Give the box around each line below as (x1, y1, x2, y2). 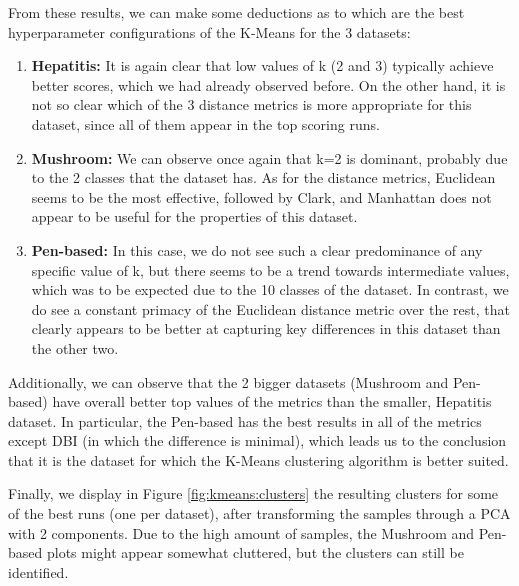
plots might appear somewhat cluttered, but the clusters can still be (46, 542, 464, 563)
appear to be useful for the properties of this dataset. (31, 206, 358, 227)
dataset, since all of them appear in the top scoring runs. (31, 113, 380, 134)
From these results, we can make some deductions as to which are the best (8, 2, 465, 22)
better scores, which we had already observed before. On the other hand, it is (31, 74, 506, 95)
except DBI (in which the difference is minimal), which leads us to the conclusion (8, 430, 507, 451)
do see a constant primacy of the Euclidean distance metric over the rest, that (31, 298, 510, 319)
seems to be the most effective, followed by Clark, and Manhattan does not (31, 186, 492, 207)
